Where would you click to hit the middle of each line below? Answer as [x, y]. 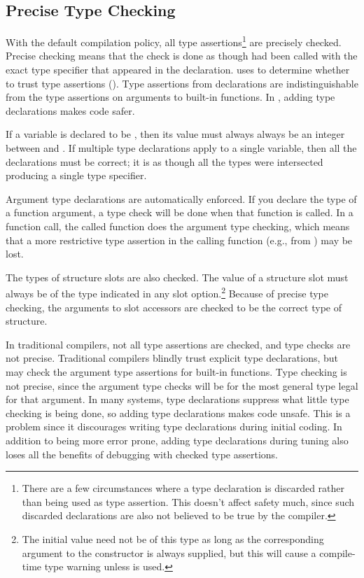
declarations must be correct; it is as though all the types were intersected [164, 161]
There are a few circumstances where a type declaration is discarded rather [183, 488]
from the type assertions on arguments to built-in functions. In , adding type [170, 97]
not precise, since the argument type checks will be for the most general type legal [182, 385]
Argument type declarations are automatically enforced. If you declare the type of [181, 198]
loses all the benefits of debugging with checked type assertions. [142, 454]
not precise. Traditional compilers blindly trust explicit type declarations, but [172, 358]
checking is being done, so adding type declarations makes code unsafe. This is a [178, 413]
